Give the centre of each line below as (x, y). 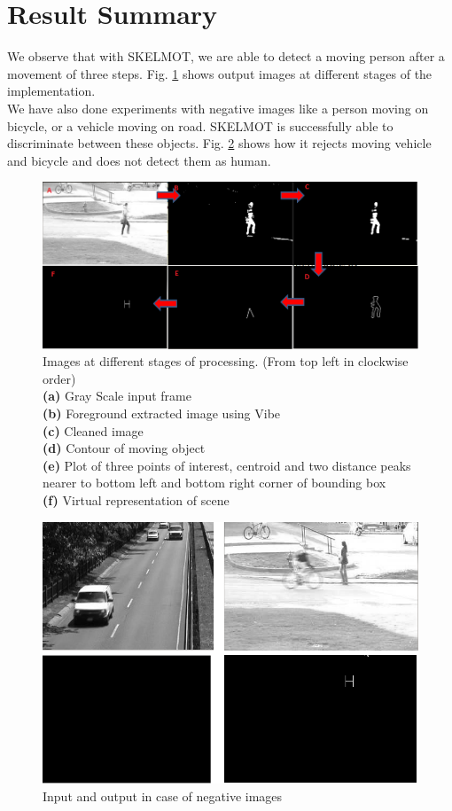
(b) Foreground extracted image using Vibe (162, 413)
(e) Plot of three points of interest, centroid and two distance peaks (227, 465)
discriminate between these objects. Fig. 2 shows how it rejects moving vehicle (219, 143)
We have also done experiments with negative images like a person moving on (218, 108)
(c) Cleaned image (93, 430)
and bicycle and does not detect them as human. (139, 160)
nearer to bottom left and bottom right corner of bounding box (214, 483)
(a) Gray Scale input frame (117, 396)
